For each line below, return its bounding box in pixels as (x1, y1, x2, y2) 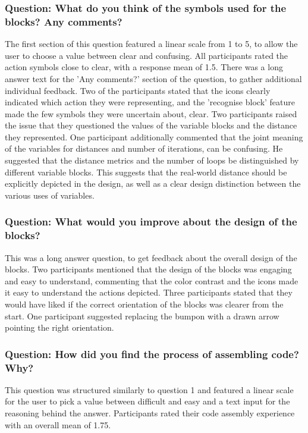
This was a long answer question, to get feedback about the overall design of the (5, 251, 297, 263)
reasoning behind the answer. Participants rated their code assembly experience (5, 407, 295, 419)
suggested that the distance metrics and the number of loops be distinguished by (5, 154, 299, 167)
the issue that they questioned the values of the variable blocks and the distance (5, 119, 297, 131)
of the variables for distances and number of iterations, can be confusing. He (5, 142, 283, 155)
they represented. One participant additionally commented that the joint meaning (5, 130, 303, 143)
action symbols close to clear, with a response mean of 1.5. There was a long (5, 61, 283, 73)
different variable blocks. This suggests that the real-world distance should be (5, 165, 287, 178)
